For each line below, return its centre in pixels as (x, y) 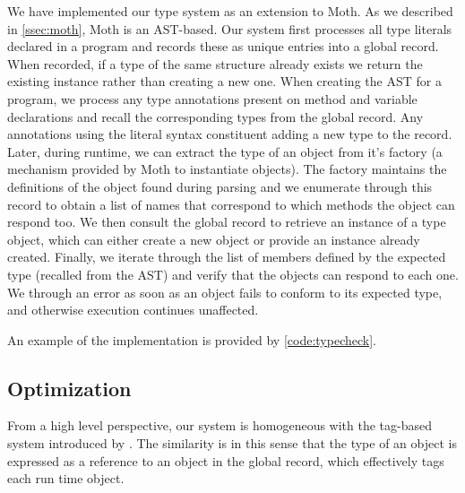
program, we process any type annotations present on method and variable (212, 98)
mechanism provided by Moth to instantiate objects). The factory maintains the (227, 169)
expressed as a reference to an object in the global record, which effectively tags (226, 460)
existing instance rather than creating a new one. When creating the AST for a (224, 81)
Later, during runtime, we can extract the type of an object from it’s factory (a (225, 151)
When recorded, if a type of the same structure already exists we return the (215, 63)
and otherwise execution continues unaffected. (133, 310)
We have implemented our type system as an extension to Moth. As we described (230, 11)
